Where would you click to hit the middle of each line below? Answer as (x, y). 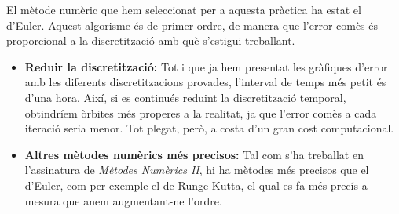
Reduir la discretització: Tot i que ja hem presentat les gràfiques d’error (206, 66)
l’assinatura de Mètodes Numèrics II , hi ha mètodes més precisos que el (197, 170)
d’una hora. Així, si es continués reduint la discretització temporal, (185, 97)
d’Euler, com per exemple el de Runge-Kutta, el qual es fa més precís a (196, 185)
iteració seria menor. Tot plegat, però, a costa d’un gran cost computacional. (209, 128)
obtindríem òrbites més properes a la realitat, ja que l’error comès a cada (201, 112)
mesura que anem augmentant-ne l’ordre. (123, 200)
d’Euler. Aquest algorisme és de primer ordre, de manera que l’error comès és (192, 25)
